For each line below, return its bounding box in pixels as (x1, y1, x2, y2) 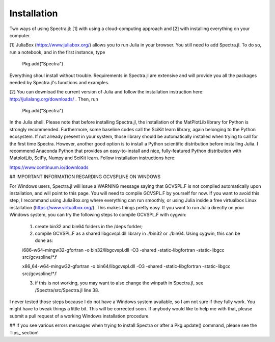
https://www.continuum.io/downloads (9, 164, 89, 170)
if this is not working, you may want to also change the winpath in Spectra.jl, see (35, 280, 204, 286)
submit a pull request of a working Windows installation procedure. (9, 313, 150, 319)
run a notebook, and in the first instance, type (9, 49, 105, 55)
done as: (35, 237, 53, 243)
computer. (9, 32, 31, 38)
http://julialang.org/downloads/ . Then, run (9, 96, 99, 102)
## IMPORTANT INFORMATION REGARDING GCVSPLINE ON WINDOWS (9, 174, 160, 180)
